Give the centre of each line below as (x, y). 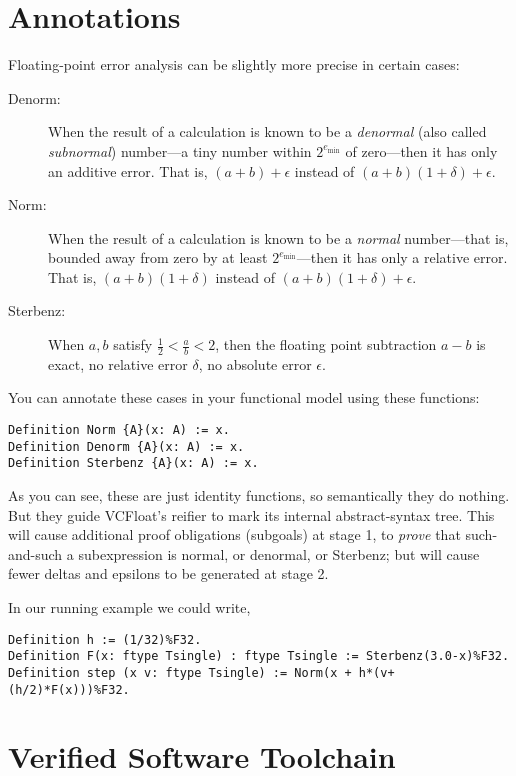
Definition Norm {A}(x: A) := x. (119, 430)
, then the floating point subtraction (326, 344)
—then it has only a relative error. (402, 257)
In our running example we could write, (129, 607)
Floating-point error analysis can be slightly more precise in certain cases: (234, 64)
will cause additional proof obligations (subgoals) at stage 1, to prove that (234, 534)
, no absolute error (255, 363)
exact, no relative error (118, 363)
